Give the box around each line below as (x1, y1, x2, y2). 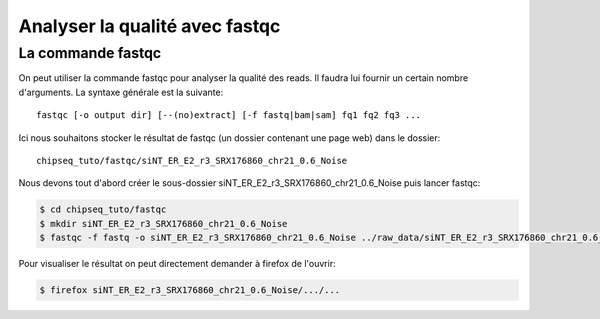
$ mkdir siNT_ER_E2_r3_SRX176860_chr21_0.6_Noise (39, 218, 288, 229)
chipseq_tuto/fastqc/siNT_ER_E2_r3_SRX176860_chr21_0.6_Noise (36, 155, 348, 166)
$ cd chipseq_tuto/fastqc (39, 204, 167, 215)
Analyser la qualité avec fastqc (18, 15, 281, 37)
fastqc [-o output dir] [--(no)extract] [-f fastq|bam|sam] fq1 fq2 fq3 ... (36, 110, 422, 121)
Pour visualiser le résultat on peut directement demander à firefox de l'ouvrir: (18, 258, 336, 270)
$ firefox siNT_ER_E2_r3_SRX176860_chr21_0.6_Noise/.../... (39, 285, 341, 296)
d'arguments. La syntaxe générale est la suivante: (18, 86, 224, 98)
